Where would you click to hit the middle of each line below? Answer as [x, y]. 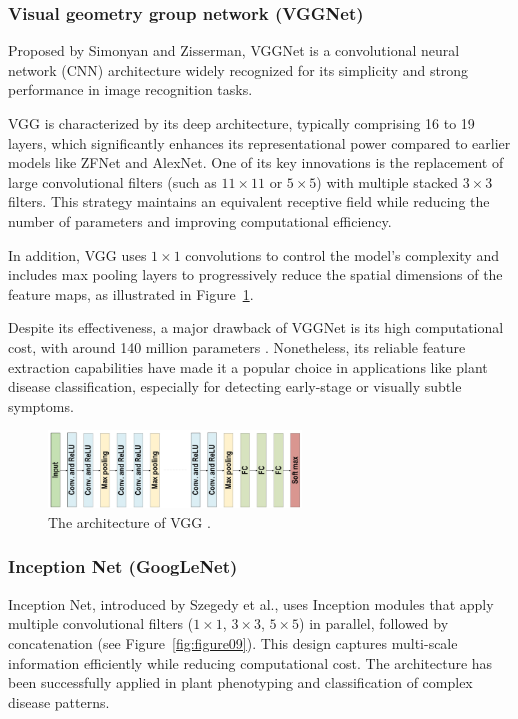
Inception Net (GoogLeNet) [123, 566]
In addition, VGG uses [77, 254]
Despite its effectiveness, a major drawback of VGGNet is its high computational [256, 327]
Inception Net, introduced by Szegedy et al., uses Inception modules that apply [251, 603]
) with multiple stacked [387, 181]
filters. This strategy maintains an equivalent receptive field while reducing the [249, 201]
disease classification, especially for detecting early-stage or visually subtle [235, 386]
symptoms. [41, 405]
